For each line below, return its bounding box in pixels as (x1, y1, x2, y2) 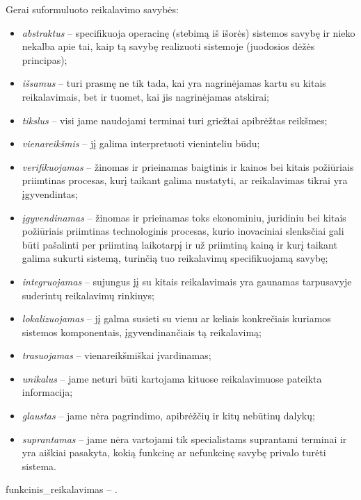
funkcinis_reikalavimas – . (6, 482, 118, 497)
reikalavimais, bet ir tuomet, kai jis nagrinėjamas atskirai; (22, 89, 269, 103)
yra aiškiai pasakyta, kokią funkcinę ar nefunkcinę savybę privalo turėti (22, 445, 326, 460)
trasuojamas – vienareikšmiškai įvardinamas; (22, 348, 211, 362)
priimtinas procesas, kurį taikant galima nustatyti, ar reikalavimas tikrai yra (22, 173, 348, 187)
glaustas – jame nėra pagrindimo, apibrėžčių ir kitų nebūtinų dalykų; (22, 408, 315, 423)
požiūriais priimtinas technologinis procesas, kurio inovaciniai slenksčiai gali (22, 224, 344, 238)
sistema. (22, 458, 56, 473)
